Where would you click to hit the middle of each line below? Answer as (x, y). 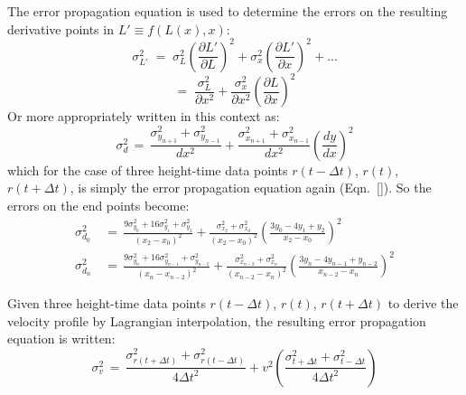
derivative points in (61, 28)
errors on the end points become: (98, 205)
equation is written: (61, 339)
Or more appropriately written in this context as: (144, 116)
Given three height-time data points (107, 303)
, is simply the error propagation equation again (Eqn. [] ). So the (251, 188)
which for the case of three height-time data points (148, 169)
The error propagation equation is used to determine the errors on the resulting (228, 11)
